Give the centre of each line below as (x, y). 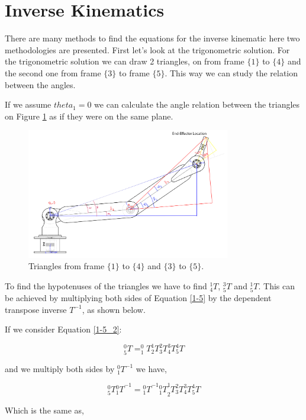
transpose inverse (36, 309)
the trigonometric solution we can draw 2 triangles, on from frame (125, 61)
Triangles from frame (67, 266)
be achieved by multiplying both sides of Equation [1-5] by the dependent (138, 298)
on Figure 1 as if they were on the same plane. (89, 116)
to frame (134, 72)
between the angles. (40, 84)
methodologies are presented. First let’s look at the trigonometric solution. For (147, 49)
